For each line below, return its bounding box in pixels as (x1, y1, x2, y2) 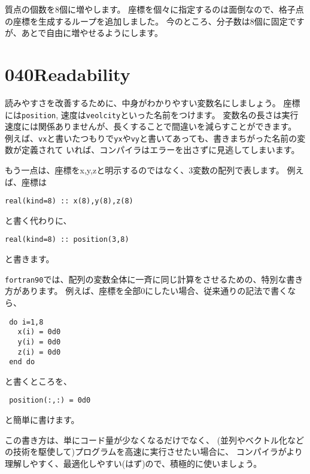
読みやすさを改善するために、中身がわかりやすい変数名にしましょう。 (5, 96, 281, 109)
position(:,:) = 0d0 (9, 396, 91, 405)
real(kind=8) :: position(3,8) (5, 235, 129, 244)
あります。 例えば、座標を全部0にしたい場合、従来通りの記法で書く (21, 284, 288, 297)
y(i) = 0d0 (17, 337, 61, 346)
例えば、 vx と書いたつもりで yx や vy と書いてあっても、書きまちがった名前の (5, 131, 297, 144)
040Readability (5, 61, 130, 86)
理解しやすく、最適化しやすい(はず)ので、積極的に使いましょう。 (5, 457, 262, 469)
